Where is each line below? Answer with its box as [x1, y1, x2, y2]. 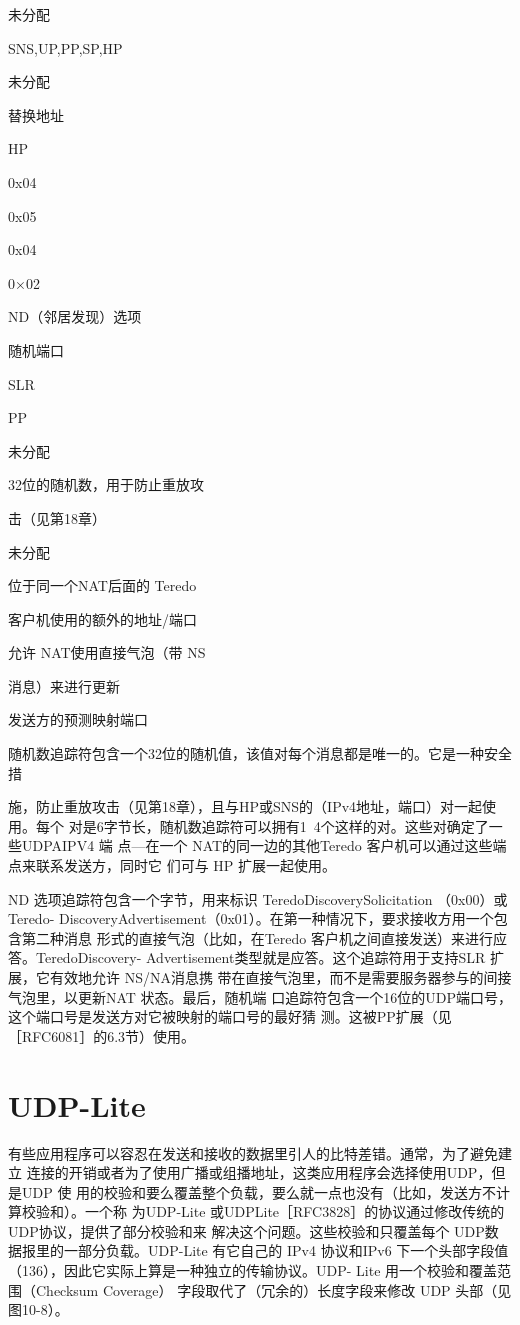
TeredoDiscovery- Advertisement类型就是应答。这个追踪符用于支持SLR [35, 947, 486, 968]
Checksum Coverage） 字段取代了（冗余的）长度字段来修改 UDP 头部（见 [35, 1279, 512, 1300]
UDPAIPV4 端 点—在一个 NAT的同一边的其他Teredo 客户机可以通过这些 [21, 835, 493, 856]
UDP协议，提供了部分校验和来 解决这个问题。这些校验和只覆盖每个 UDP [8, 1220, 485, 1241]
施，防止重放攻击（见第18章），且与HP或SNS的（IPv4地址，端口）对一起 [8, 796, 483, 817]
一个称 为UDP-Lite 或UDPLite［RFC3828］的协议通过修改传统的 [84, 1201, 505, 1222]
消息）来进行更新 [8, 675, 120, 696]
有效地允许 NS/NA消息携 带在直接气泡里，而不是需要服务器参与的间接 [49, 967, 512, 987]
